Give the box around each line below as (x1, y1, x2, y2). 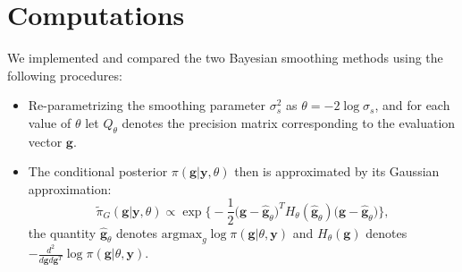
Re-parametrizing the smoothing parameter (28, 96, 266, 115)
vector (28, 132, 63, 150)
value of (28, 113, 71, 132)
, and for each (374, 96, 450, 115)
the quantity (28, 223, 97, 242)
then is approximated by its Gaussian (234, 162, 440, 181)
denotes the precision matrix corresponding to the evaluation (122, 113, 456, 132)
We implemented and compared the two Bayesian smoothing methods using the (7, 48, 443, 67)
